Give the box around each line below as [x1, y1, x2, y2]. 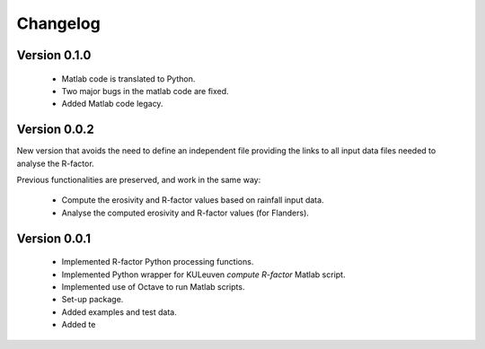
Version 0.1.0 [16, 48, 92, 63]
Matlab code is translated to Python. [61, 73, 196, 84]
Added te [61, 319, 96, 330]
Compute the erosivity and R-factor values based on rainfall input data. [61, 195, 324, 205]
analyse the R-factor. [16, 158, 94, 169]
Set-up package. [61, 294, 124, 305]
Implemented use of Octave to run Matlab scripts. [61, 282, 245, 292]
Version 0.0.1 [16, 231, 92, 246]
